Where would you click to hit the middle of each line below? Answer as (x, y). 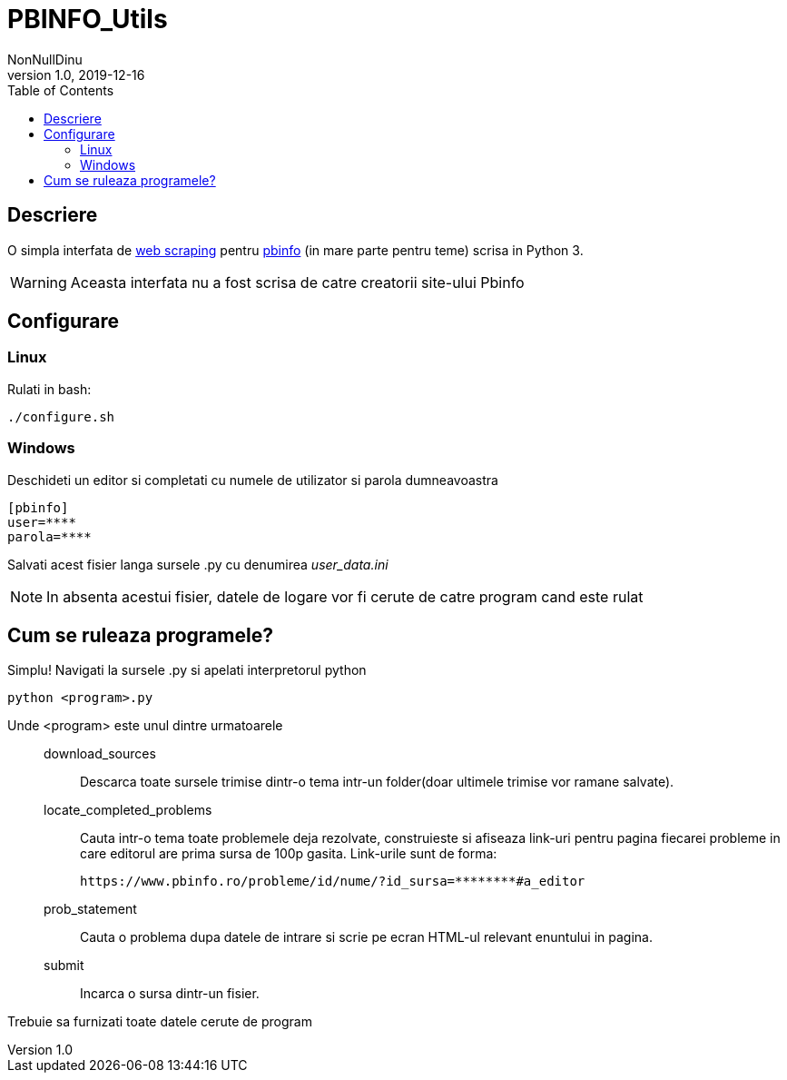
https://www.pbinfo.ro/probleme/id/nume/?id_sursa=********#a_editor (333, 882)
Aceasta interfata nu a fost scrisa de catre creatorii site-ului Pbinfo (297, 282)
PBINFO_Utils (88, 19)
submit (64, 966)
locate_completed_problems (128, 810)
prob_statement (90, 909)
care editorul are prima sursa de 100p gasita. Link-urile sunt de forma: (289, 854)
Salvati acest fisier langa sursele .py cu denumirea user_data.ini (198, 564)
